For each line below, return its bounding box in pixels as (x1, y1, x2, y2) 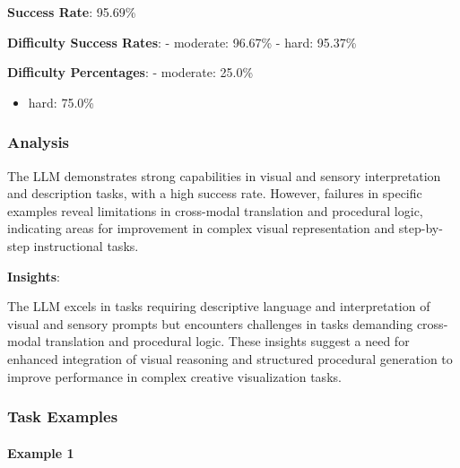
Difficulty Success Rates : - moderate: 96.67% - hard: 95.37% (7, 32, 357, 51)
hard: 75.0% (28, 92, 94, 111)
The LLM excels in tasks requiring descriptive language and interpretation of (7, 297, 430, 316)
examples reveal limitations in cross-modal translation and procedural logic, (7, 201, 423, 220)
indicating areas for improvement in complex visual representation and (7, 219, 395, 238)
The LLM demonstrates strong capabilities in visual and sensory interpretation (7, 166, 441, 185)
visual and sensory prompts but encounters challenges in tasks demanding (7, 314, 413, 333)
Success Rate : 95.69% (7, 3, 136, 21)
